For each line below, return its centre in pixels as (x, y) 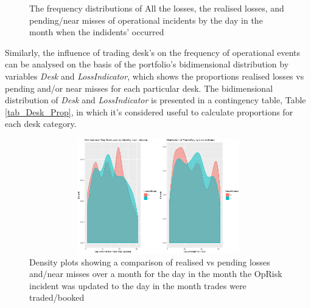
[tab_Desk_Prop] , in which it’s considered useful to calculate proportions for (149, 111)
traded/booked (57, 297)
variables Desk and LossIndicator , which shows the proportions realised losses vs (155, 76)
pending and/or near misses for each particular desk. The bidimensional (139, 88)
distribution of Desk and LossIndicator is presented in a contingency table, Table (155, 100)
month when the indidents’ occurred (97, 32)
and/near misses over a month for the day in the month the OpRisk (156, 274)
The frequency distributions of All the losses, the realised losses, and (157, 8)
